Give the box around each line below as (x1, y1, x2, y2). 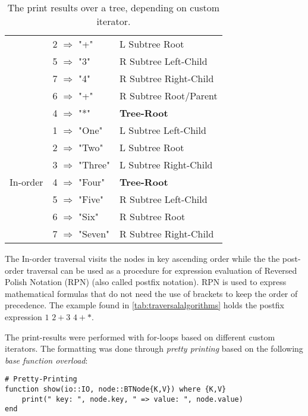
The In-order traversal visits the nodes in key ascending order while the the (5, 252, 280, 264)
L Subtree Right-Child (119, 158, 213, 171)
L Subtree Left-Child (119, 123, 206, 137)
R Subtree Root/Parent (119, 89, 218, 102)
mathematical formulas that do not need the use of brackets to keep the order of (5, 287, 298, 299)
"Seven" (78, 227, 110, 240)
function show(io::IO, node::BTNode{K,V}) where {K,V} (5, 385, 227, 393)
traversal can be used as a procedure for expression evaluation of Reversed (26, 264, 297, 276)
